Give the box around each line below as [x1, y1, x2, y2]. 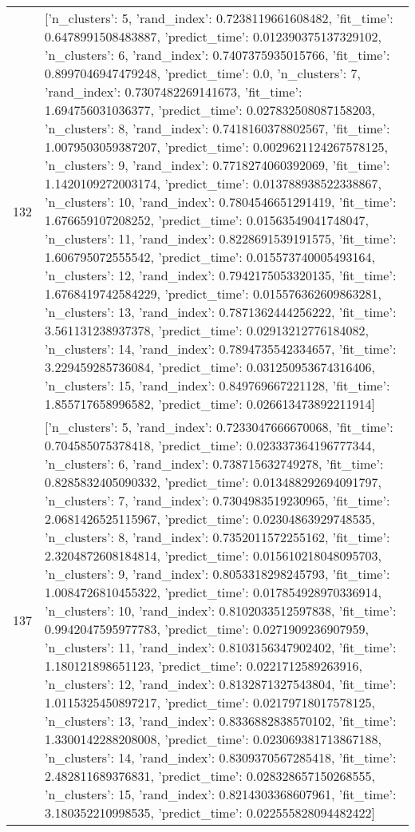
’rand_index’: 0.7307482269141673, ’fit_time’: [45, 82, 302, 101]
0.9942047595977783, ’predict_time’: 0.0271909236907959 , [45, 620, 369, 638]
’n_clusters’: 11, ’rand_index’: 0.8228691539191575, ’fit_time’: [45, 229, 397, 248]
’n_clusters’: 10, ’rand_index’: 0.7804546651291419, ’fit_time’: [45, 192, 397, 211]
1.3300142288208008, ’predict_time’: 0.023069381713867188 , [45, 730, 381, 748]
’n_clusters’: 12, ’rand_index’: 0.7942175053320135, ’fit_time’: [45, 266, 397, 284]
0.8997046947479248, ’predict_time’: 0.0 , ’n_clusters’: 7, [45, 64, 361, 82]
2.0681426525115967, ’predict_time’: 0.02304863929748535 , [45, 509, 375, 528]
